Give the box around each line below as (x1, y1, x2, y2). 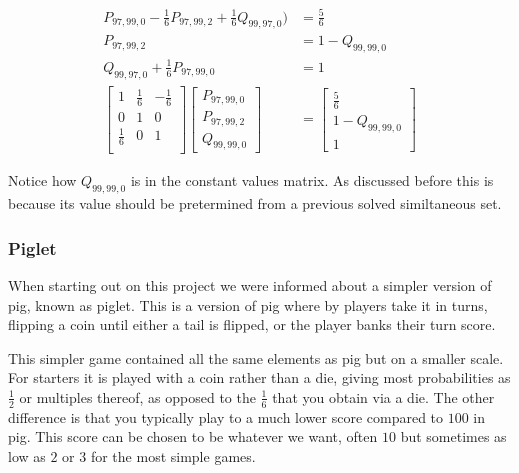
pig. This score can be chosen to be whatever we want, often (8, 426, 378, 447)
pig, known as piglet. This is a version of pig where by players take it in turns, (8, 294, 488, 315)
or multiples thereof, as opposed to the (19, 386, 256, 407)
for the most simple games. (90, 445, 256, 466)
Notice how (8, 170, 77, 191)
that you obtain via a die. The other (272, 386, 495, 407)
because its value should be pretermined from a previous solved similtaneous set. (8, 193, 502, 214)
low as (8, 445, 46, 466)
